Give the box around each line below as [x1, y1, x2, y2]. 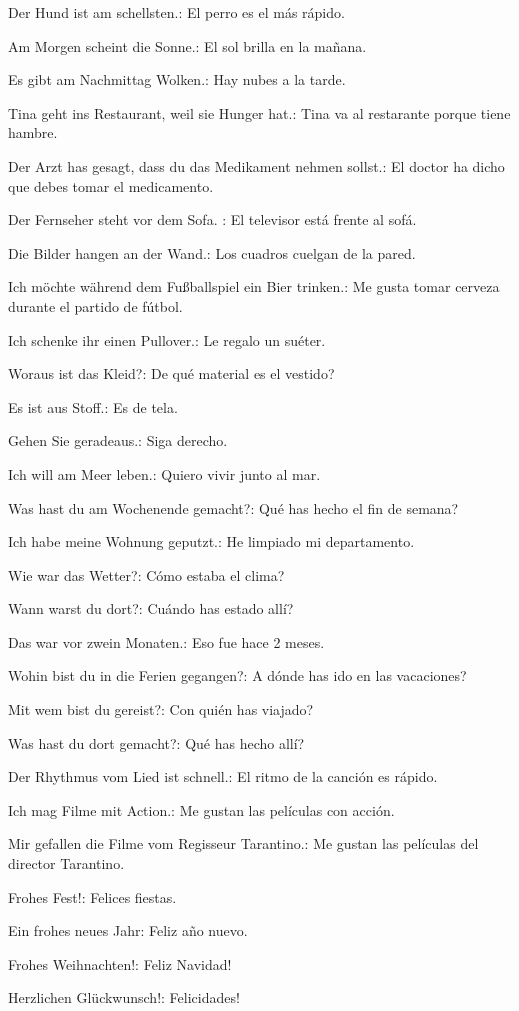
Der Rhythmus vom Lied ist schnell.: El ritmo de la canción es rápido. [8, 766, 438, 787]
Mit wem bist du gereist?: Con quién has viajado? [8, 699, 314, 720]
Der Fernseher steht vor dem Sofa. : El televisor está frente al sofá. [8, 209, 417, 230]
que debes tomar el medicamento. [8, 175, 214, 196]
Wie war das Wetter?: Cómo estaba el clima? [8, 564, 285, 585]
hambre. [8, 122, 58, 143]
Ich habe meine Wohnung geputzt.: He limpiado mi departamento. [8, 531, 415, 552]
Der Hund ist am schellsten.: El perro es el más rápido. [8, 2, 345, 22]
